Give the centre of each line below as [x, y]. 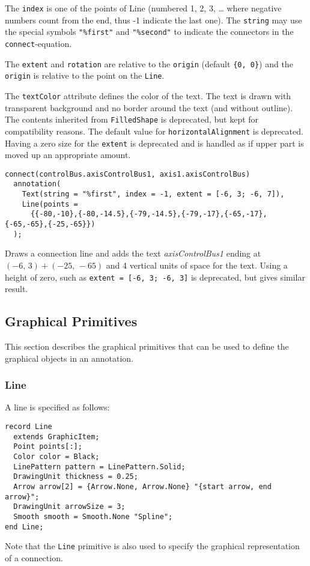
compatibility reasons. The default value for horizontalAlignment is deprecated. [154, 131]
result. [17, 289]
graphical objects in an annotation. [69, 358]
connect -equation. [38, 43]
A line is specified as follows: [57, 407]
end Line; [24, 527]
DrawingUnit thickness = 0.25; [76, 477]
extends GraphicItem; [56, 437]
